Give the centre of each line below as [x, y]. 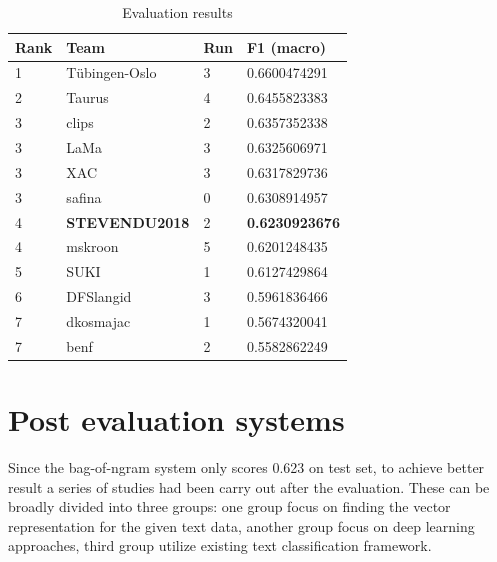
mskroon [92, 246]
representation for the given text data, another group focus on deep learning [241, 525]
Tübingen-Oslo [111, 72]
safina [84, 196]
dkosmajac [98, 320]
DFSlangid [99, 296]
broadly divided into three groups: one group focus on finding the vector [229, 506]
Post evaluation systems [176, 419]
